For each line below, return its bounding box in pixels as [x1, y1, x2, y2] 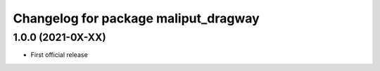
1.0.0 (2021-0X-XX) [13, 31, 107, 44]
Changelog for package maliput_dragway [13, 11, 260, 26]
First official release [30, 51, 88, 59]
